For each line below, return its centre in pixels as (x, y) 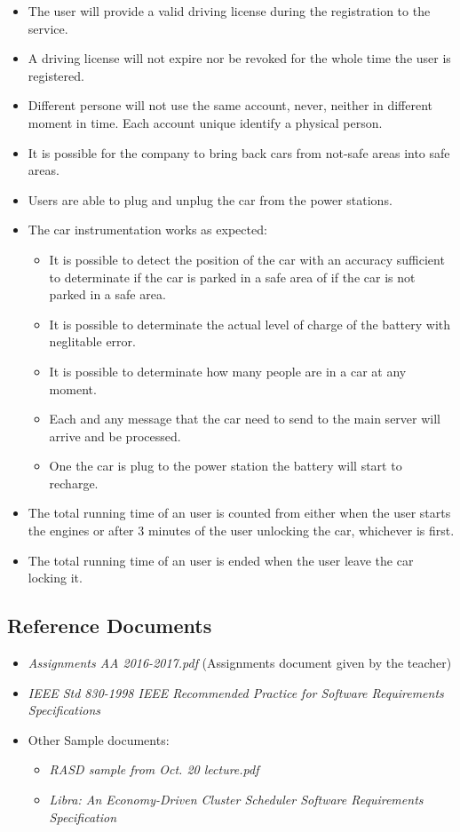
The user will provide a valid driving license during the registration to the (229, 11)
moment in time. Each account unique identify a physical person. (205, 122)
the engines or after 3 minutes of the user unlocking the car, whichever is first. (241, 531)
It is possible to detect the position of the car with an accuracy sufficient (247, 259)
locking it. (55, 578)
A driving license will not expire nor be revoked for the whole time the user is (239, 58)
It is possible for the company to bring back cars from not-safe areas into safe (239, 152)
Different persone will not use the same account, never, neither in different (230, 105)
